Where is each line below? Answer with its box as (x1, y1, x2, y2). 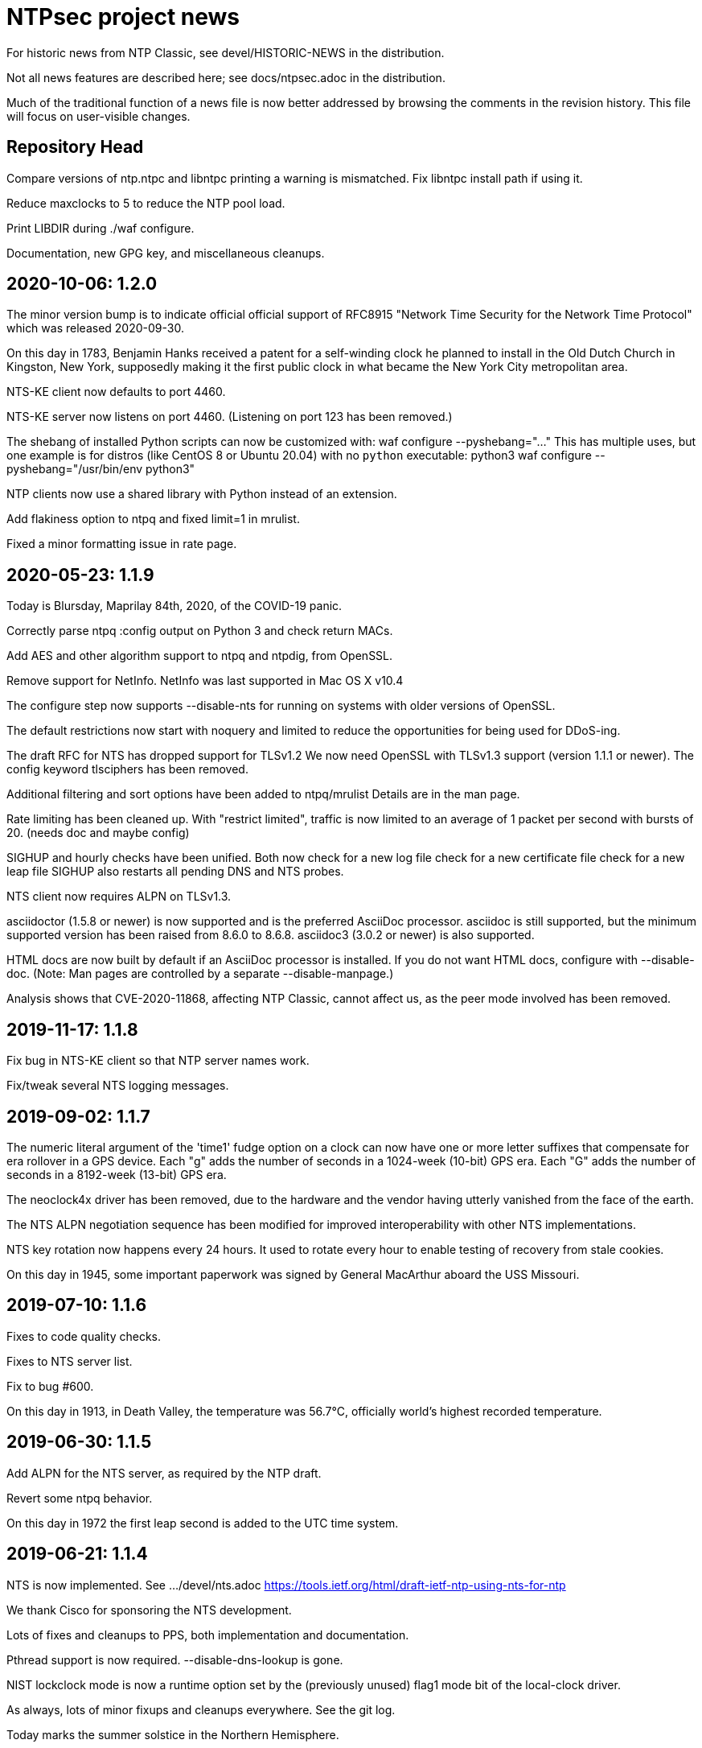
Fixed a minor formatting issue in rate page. (6, 537, 237, 551)
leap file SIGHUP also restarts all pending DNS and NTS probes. (6, 864, 344, 879)
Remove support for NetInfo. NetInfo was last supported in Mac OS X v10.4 (6, 674, 404, 688)
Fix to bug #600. (6, 1379, 94, 1393)
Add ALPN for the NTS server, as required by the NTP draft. (6, 1466, 322, 1480)
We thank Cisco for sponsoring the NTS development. (6, 1602, 292, 1617)
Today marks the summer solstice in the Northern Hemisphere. (6, 1727, 339, 1742)
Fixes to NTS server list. (6, 1354, 133, 1368)
